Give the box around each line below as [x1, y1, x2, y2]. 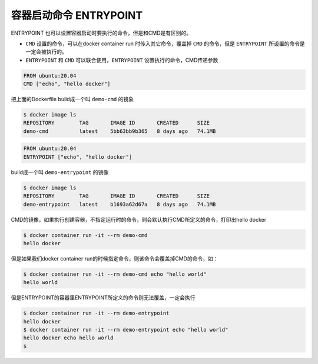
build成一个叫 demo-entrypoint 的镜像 [11, 168, 109, 176]
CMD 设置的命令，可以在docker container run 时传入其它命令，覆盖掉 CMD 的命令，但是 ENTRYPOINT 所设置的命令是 [25, 40, 306, 47]
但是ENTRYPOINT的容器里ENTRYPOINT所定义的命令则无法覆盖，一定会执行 [11, 294, 196, 301]
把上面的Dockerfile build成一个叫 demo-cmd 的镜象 [11, 96, 134, 103]
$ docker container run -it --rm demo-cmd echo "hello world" [23, 271, 207, 278]
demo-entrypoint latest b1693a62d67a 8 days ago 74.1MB [23, 201, 216, 208]
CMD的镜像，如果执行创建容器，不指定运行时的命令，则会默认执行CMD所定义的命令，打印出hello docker [11, 216, 267, 223]
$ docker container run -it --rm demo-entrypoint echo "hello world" [23, 326, 228, 333]
